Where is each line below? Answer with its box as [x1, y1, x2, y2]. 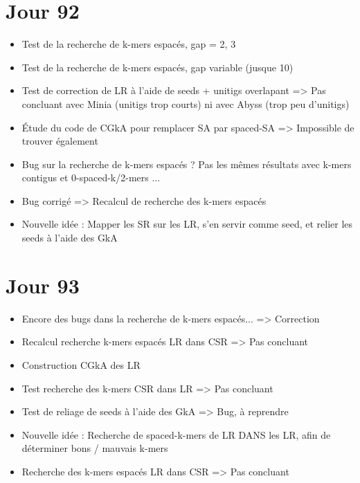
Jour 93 [6, 271, 80, 299]
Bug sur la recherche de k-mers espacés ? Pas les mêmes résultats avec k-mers [21, 156, 352, 171]
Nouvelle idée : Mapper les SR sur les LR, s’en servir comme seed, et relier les [21, 217, 353, 231]
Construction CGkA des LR [21, 357, 141, 372]
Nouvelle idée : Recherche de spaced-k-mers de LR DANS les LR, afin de [21, 427, 331, 441]
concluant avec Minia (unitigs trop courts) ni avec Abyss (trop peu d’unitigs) [21, 96, 350, 111]
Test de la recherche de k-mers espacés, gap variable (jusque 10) [21, 60, 294, 74]
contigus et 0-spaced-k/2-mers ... [21, 170, 161, 185]
